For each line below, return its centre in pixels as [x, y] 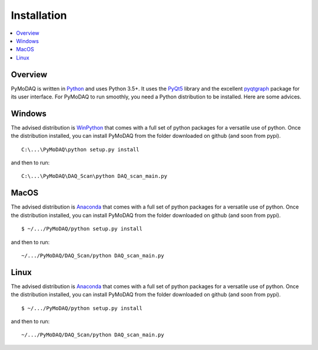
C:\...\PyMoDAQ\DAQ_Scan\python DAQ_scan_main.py [95, 176]
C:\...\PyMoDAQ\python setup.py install [80, 149]
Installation [39, 15]
